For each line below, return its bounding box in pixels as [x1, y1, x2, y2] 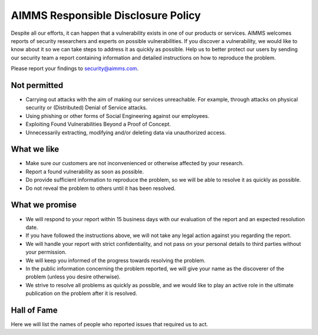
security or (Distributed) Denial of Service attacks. [25, 104, 148, 111]
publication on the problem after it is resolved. [25, 290, 138, 297]
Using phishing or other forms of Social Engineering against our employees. [25, 112, 210, 119]
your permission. [25, 248, 67, 256]
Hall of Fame [11, 305, 58, 315]
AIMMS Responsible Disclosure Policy [11, 9, 201, 22]
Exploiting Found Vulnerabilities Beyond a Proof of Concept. [25, 121, 171, 128]
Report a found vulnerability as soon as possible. [25, 168, 144, 175]
